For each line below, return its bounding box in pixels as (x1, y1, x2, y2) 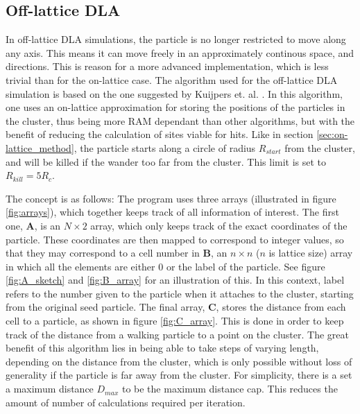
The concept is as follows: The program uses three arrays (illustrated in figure (6, 191, 336, 205)
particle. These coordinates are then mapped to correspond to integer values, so (6, 232, 344, 246)
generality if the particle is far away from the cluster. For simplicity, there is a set (6, 368, 352, 382)
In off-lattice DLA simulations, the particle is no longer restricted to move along (6, 32, 346, 46)
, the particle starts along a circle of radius (74, 140, 256, 155)
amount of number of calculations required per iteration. (6, 395, 246, 409)
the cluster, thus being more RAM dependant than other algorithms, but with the (6, 113, 355, 128)
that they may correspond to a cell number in (6, 245, 200, 260)
